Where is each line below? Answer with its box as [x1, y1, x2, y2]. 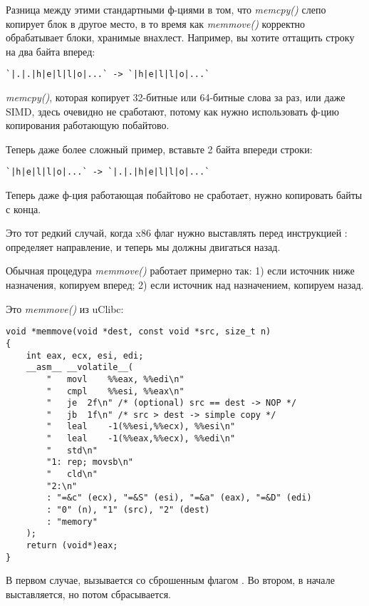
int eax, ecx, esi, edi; [26, 350, 144, 361]
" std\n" [46, 445, 98, 456]
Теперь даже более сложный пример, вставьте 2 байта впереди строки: [6, 141, 313, 156]
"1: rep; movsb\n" [46, 457, 133, 468]
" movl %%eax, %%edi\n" [46, 374, 184, 384]
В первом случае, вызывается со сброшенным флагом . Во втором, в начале [6, 572, 335, 587]
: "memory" [46, 516, 98, 527]
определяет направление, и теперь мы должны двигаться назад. [6, 239, 281, 254]
